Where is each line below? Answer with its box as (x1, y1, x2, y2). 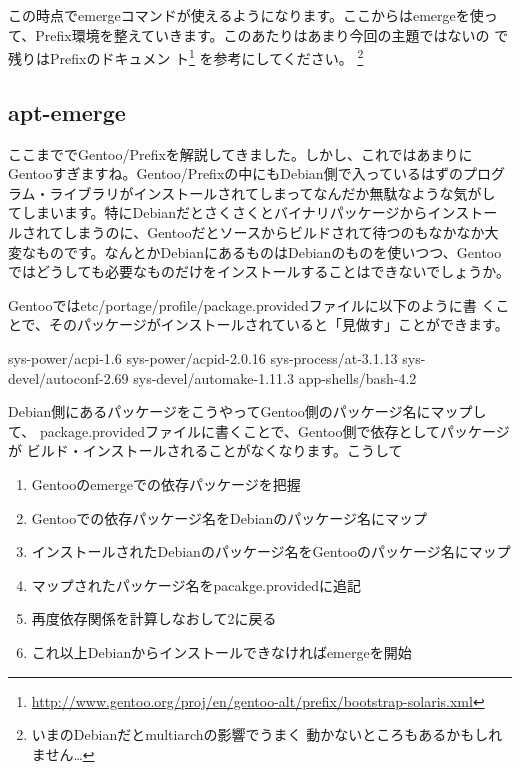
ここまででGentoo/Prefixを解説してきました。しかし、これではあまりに (8, 143, 473, 164)
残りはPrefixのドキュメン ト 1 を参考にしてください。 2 (8, 45, 364, 68)
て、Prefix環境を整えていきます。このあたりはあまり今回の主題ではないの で (8, 24, 509, 45)
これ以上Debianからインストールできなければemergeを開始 (31, 641, 412, 662)
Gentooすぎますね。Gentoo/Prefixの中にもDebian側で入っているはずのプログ (8, 163, 505, 184)
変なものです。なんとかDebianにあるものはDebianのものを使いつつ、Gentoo (8, 241, 502, 262)
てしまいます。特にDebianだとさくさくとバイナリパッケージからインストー (8, 202, 498, 223)
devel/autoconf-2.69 (8, 367, 129, 388)
